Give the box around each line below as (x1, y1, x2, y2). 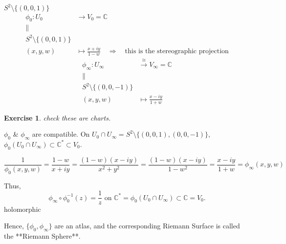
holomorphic (4, 204, 41, 214)
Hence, (4, 220, 24, 230)
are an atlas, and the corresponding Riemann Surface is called (54, 220, 240, 230)
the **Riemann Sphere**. (4, 230, 81, 241)
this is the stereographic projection (125, 48, 229, 55)
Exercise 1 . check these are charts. (4, 112, 111, 122)
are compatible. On (32, 129, 90, 139)
